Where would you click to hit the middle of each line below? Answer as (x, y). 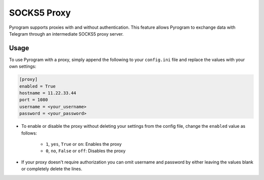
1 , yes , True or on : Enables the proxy (84, 144)
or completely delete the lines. (52, 169)
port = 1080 (34, 100)
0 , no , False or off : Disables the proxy (86, 151)
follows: (29, 133)
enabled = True (37, 86)
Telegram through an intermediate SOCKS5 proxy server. (66, 34)
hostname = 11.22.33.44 (48, 93)
